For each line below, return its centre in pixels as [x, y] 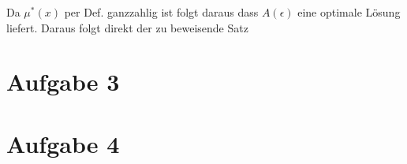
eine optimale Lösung [349, 12]
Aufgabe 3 [63, 82]
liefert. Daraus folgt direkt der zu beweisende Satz [127, 27]
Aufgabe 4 [63, 143]
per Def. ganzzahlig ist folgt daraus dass [161, 12]
